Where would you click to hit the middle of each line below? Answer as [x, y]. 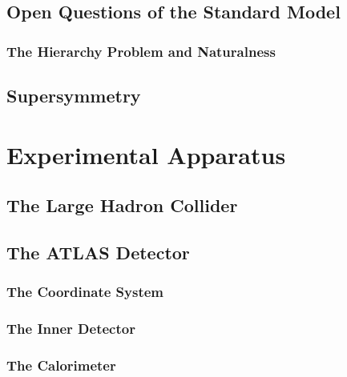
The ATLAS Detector [98, 252]
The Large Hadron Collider [122, 205]
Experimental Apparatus [146, 154]
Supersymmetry [74, 96]
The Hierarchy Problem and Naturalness [141, 51]
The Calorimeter [61, 365]
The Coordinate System [85, 292]
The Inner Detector [71, 329]
